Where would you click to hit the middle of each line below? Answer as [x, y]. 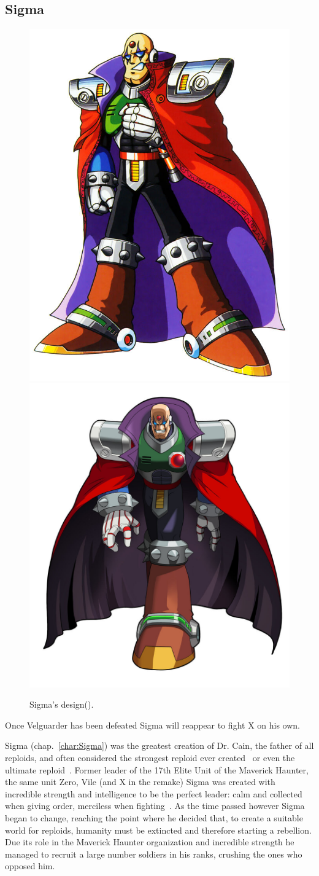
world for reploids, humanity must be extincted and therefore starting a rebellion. [158, 830]
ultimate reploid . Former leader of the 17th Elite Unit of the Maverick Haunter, [157, 769]
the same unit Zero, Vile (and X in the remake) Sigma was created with [140, 782]
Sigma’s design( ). [62, 704]
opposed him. [30, 866]
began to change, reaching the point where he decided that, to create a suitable [154, 817]
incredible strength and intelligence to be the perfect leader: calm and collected [154, 793]
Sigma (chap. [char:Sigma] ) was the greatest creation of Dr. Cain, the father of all [159, 745]
